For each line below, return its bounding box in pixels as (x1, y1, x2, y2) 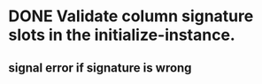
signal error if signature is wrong (8, 60, 192, 75)
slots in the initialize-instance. (8, 25, 235, 45)
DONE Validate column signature (8, 6, 254, 27)
